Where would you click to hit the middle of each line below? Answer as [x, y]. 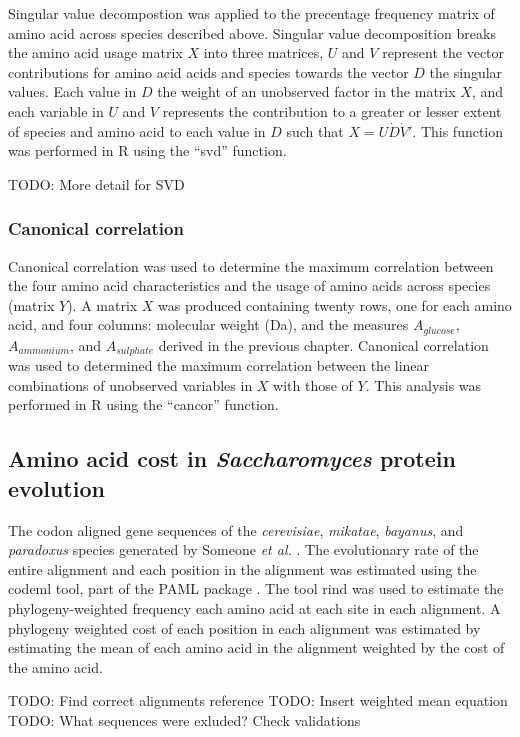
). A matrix [102, 304]
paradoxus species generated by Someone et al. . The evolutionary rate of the [243, 549]
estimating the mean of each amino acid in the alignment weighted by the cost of [256, 647]
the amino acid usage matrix [95, 52]
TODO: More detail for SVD [96, 183]
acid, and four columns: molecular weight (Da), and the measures [208, 324]
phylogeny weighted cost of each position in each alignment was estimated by [244, 627]
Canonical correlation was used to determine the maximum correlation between [251, 265]
